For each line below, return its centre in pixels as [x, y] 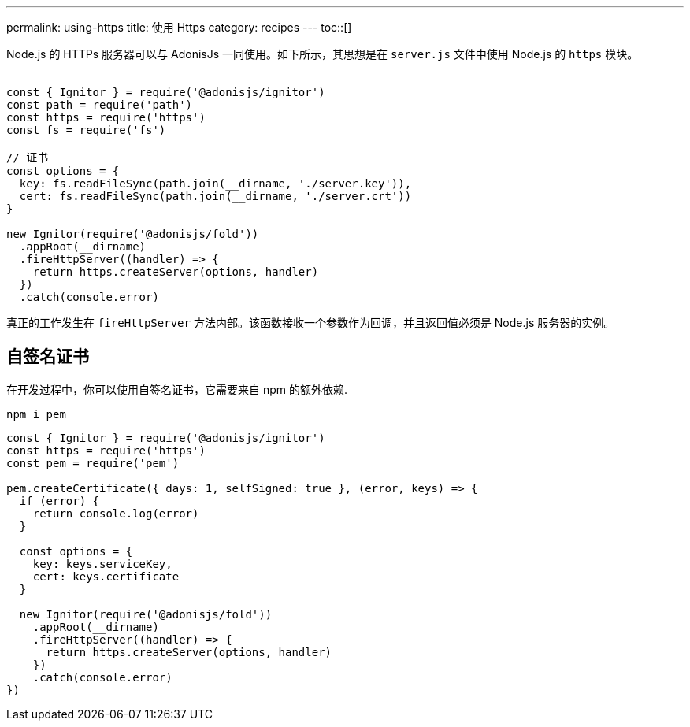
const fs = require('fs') [86, 130]
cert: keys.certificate [106, 576]
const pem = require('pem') [93, 463]
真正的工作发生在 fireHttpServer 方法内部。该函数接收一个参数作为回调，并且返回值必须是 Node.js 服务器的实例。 [311, 323]
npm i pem [36, 414]
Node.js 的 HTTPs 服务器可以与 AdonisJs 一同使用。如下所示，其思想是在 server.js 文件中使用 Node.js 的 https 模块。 [323, 54]
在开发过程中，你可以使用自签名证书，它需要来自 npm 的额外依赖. [177, 389]
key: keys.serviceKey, [102, 564]
